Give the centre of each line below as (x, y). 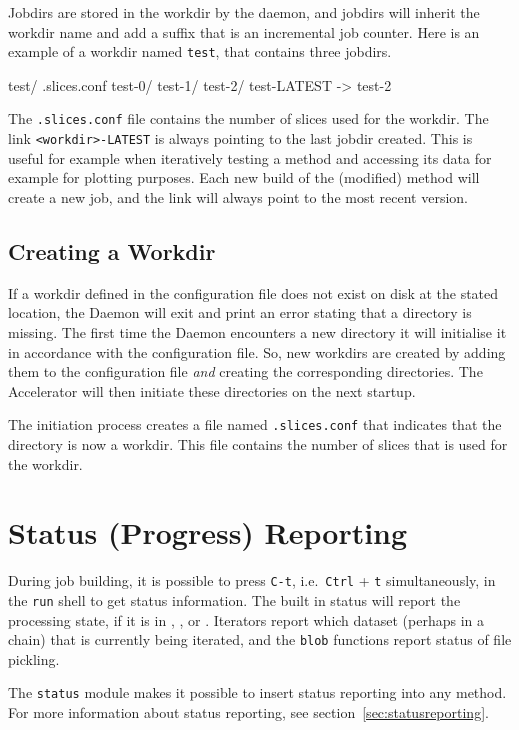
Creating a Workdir (112, 250)
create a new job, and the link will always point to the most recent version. (238, 196)
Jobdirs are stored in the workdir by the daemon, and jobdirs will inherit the (244, 12)
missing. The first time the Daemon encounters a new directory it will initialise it (257, 331)
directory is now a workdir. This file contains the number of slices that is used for (258, 443)
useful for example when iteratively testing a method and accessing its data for (250, 157)
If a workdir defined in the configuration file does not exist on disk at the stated (253, 292)
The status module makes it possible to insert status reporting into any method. (257, 692)
